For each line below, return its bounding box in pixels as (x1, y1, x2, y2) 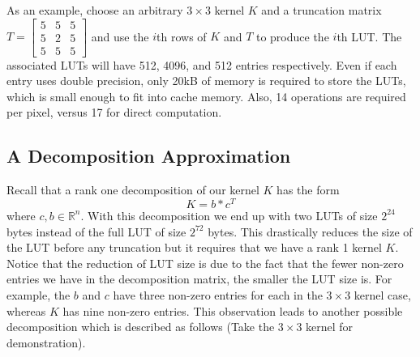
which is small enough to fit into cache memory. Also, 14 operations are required (6, 87, 406, 104)
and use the (91, 28, 149, 45)
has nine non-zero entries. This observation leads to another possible (62, 302, 403, 319)
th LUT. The (336, 28, 402, 45)
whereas (6, 302, 46, 319)
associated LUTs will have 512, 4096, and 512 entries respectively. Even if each (6, 56, 397, 73)
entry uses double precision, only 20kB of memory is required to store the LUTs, (6, 72, 406, 89)
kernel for (306, 318, 354, 335)
